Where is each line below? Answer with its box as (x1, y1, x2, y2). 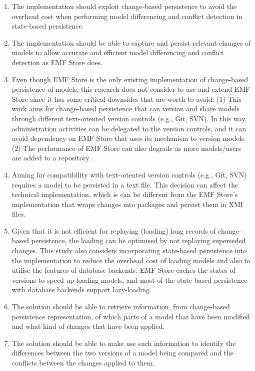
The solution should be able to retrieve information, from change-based (11, 301, 230, 312)
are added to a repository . (11, 152, 94, 163)
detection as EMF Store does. (11, 57, 103, 67)
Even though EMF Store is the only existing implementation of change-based (11, 74, 248, 84)
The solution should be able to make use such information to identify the (11, 337, 236, 348)
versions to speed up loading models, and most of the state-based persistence (11, 274, 247, 285)
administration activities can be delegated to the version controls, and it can (11, 123, 246, 133)
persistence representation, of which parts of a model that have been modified (11, 311, 250, 321)
